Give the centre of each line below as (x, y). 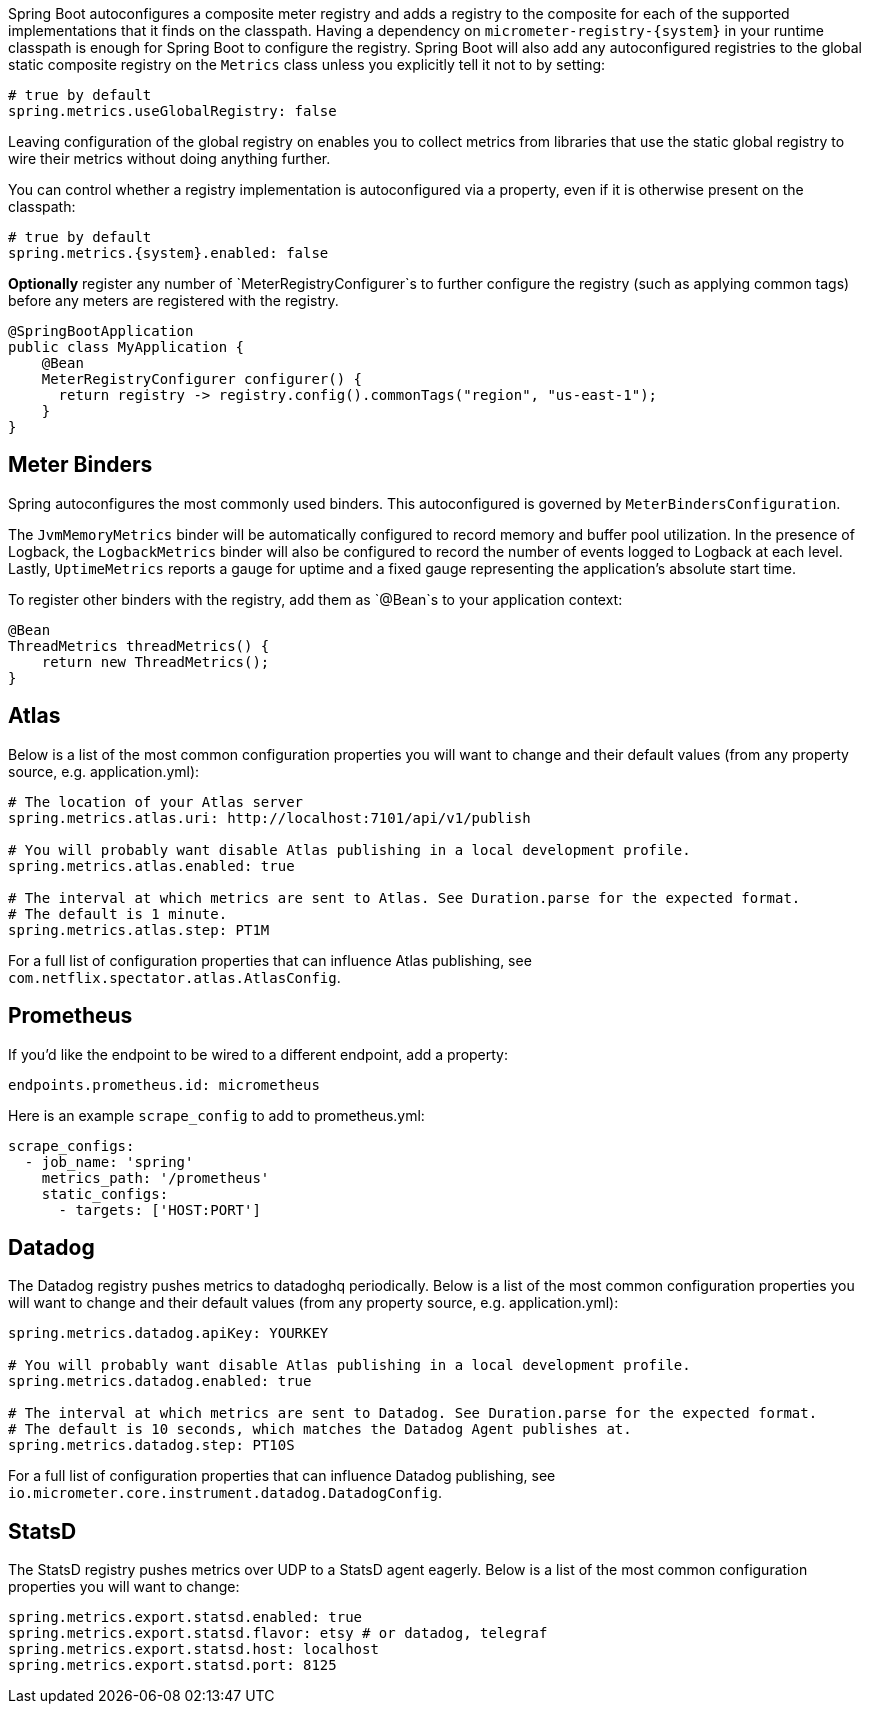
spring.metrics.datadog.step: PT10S (151, 1445)
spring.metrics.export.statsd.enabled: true (185, 1617)
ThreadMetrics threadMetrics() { (139, 645)
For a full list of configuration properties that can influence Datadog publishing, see (282, 1476)
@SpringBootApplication (101, 331)
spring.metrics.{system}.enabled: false (168, 253)
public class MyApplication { (126, 347)
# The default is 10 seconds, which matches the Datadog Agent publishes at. (320, 1429)
